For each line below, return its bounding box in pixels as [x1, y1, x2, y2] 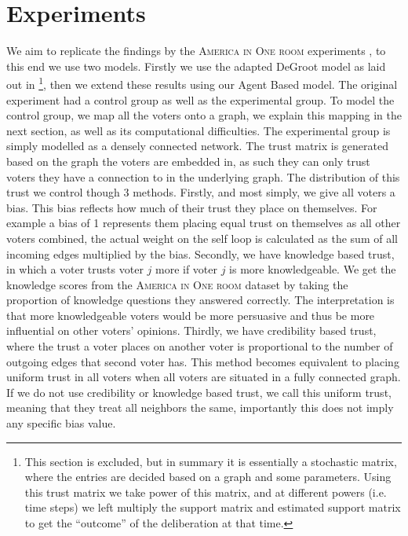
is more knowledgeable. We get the [229, 261, 396, 277]
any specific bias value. [6, 415, 116, 431]
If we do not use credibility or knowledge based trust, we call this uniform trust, [6, 384, 392, 400]
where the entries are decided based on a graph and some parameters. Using [24, 468, 392, 485]
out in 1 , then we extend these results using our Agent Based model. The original [6, 74, 398, 92]
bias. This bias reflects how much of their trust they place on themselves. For [6, 199, 377, 215]
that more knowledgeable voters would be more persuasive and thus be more [6, 307, 375, 323]
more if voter [155, 261, 218, 277]
